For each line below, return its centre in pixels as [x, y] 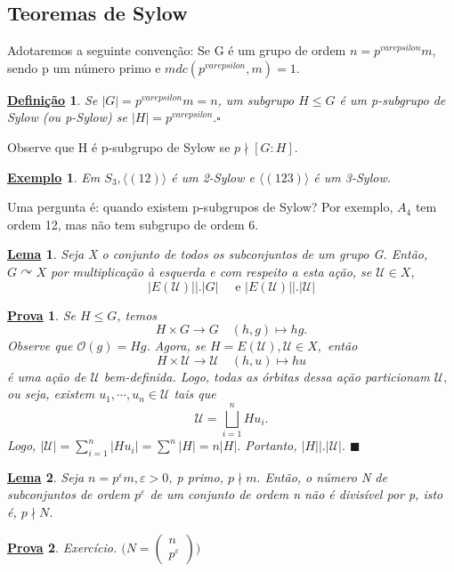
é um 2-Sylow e [213, 177]
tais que [195, 394]
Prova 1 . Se [41, 314]
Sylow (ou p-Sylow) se [67, 117]
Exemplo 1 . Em [54, 177]
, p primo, [196, 476]
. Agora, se [176, 346]
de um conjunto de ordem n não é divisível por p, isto [296, 494]
